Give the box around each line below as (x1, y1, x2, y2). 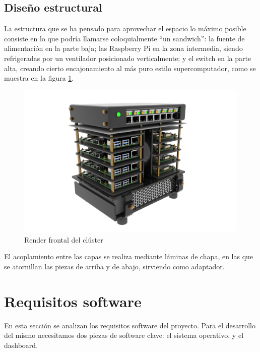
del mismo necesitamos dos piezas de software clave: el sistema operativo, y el (4, 330, 244, 340)
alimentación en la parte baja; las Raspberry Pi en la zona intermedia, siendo (4, 43, 243, 53)
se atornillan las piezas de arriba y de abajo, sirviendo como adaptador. (4, 261, 225, 271)
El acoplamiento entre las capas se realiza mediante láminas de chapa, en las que (4, 251, 253, 262)
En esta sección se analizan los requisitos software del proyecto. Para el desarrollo (4, 320, 255, 330)
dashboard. (4, 339, 38, 350)
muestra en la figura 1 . (4, 73, 74, 83)
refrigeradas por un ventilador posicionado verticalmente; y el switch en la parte (4, 52, 251, 63)
